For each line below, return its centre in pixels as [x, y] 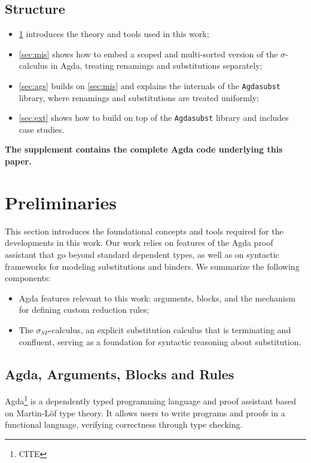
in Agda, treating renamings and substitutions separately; [156, 66]
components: [28, 278]
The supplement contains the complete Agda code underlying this [144, 149]
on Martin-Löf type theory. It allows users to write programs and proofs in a [145, 412]
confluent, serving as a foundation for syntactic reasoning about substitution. [160, 341]
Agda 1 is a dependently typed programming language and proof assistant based [151, 400]
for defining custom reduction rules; [84, 310]
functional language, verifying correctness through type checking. [124, 424]
